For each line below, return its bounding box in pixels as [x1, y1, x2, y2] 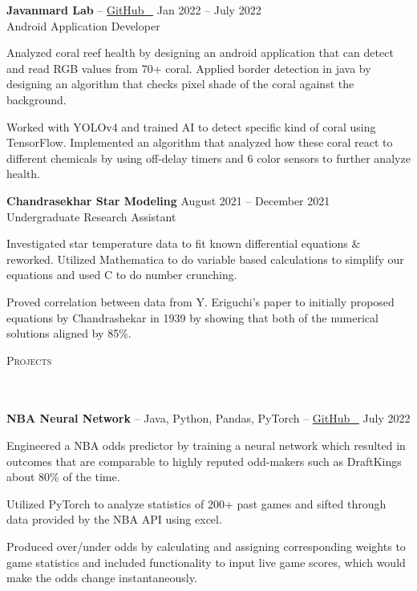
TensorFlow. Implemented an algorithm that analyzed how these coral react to [6, 134, 393, 151]
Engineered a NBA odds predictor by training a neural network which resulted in [6, 437, 406, 454]
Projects [6, 351, 52, 368]
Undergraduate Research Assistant [6, 208, 176, 225]
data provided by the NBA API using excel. [6, 511, 222, 528]
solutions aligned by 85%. [6, 325, 132, 342]
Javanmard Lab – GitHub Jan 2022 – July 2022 [6, 2, 261, 18]
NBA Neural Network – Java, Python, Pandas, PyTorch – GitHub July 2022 [6, 410, 411, 427]
